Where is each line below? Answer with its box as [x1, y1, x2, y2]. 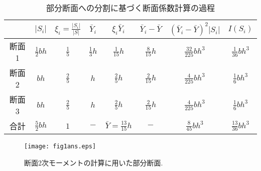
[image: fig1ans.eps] [24, 143, 96, 150]
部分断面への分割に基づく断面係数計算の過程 [46, 2, 215, 14]
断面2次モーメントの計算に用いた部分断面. [24, 157, 163, 167]
